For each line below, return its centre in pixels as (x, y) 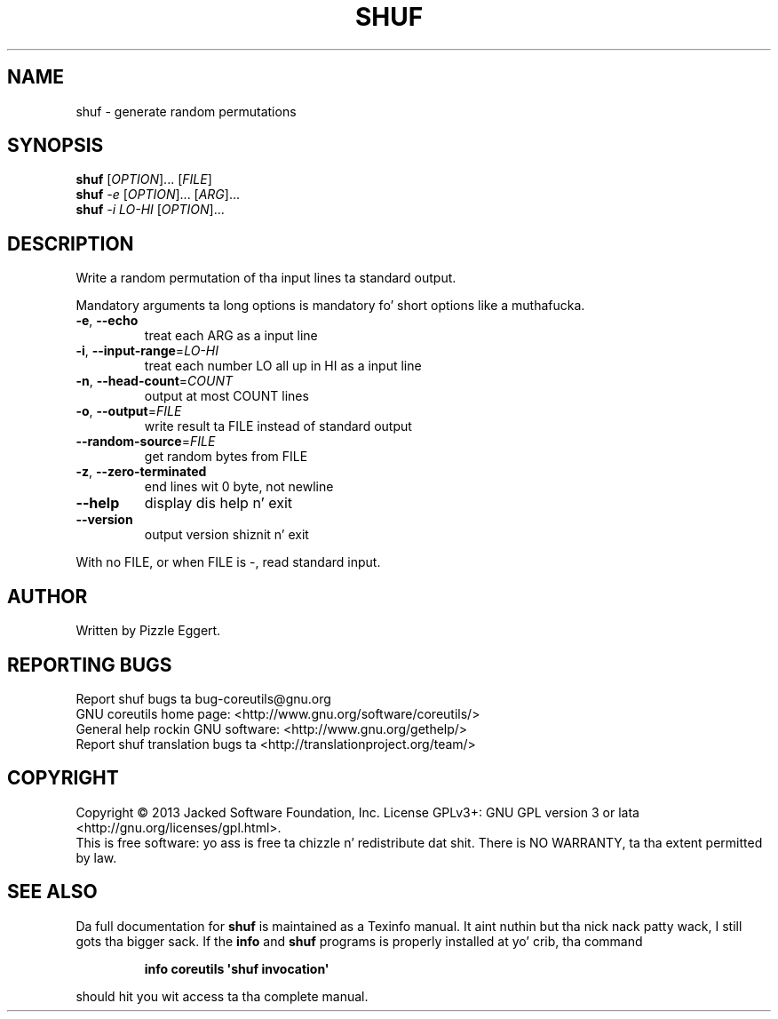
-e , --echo (107, 321)
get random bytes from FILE (226, 457)
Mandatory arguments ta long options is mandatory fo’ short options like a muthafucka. (330, 306)
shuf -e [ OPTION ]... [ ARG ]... (158, 195)
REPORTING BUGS (90, 665)
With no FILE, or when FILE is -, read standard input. (228, 562)
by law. (96, 857)
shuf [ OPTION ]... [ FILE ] (144, 179)
